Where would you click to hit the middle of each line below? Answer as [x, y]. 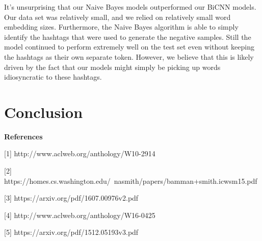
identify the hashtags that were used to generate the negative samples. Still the [128, 37]
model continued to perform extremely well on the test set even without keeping [129, 47]
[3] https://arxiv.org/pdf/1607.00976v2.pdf [71, 198]
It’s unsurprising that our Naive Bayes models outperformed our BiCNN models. [130, 7]
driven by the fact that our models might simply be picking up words [112, 67]
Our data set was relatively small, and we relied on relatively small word [117, 17]
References [23, 136]
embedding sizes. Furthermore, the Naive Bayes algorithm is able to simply [121, 27]
